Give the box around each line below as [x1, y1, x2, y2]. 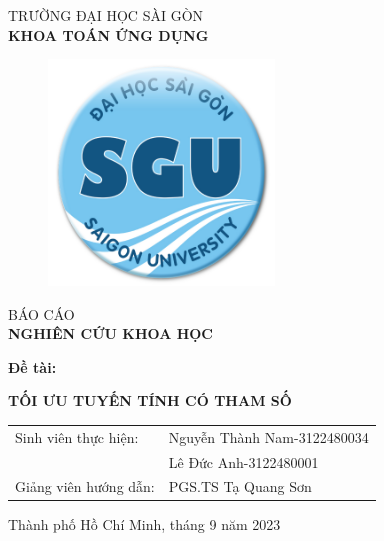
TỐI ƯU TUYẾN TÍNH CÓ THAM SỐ [8, 390, 292, 411]
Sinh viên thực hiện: [15, 426, 139, 447]
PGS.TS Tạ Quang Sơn [168, 476, 312, 497]
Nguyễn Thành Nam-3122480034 [168, 426, 369, 447]
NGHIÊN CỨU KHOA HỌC [8, 323, 214, 344]
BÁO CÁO [8, 303, 75, 324]
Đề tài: [8, 356, 57, 377]
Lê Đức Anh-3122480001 [168, 451, 319, 472]
